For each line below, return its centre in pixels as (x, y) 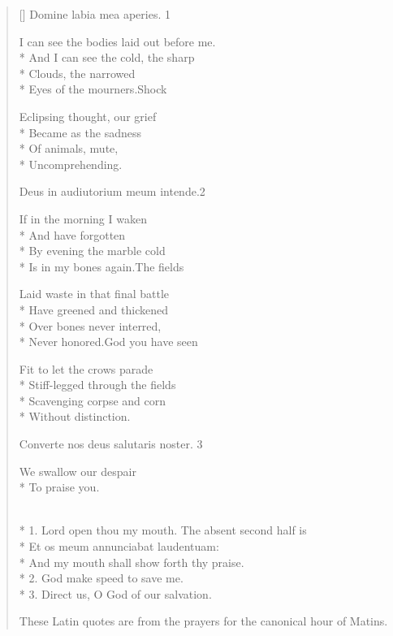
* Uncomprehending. (71, 164)
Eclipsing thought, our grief (88, 116)
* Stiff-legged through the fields (97, 385)
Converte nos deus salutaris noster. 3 (111, 444)
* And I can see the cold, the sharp (107, 57)
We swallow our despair (78, 471)
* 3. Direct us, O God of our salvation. (115, 593)
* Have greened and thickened (93, 309)
